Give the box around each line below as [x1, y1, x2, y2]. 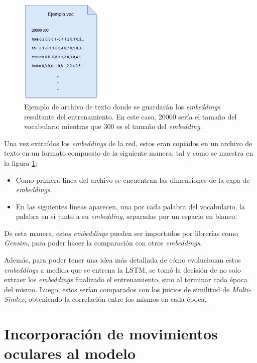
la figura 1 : [4, 157, 38, 168]
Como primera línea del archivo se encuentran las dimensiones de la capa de [16, 174, 250, 185]
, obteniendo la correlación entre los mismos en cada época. [24, 294, 207, 304]
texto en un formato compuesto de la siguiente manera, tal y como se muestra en [4, 148, 253, 158]
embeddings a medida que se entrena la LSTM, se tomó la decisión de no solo [4, 264, 241, 275]
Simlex [4, 294, 25, 304]
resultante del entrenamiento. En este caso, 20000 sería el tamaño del [24, 111, 237, 122]
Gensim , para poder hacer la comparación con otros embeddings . [4, 237, 202, 248]
